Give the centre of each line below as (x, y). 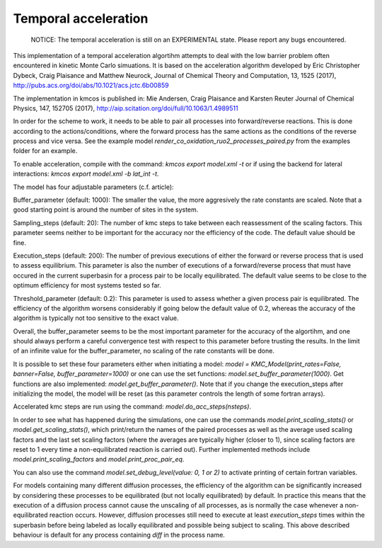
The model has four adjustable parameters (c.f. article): (93, 187)
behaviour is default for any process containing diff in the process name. (119, 535)
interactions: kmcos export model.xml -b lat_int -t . (86, 174)
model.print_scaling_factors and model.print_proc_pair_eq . (99, 459)
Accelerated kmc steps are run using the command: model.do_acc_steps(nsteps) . (132, 406)
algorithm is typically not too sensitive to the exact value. (96, 318)
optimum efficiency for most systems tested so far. (87, 285)
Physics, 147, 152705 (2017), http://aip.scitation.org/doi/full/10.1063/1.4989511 (126, 108)
